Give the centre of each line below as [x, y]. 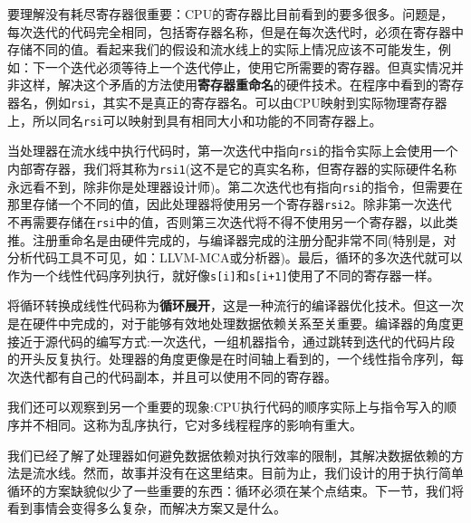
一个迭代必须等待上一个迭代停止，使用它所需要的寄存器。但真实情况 [248, 67]
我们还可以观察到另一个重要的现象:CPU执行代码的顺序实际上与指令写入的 [226, 407]
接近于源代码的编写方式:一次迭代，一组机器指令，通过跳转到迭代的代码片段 [231, 341]
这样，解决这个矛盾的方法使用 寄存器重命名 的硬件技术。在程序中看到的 [229, 85]
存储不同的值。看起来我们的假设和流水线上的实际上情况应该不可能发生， [223, 49]
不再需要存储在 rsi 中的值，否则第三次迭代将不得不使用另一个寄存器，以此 [226, 221]
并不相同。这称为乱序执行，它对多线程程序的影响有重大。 [191, 424]
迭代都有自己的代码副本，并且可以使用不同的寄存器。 [178, 376]
